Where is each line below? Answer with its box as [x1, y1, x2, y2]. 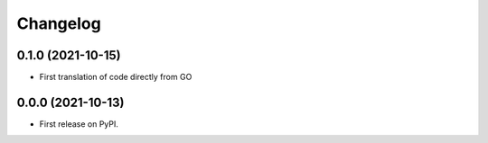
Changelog [16, 13, 101, 33]
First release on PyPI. [39, 118, 119, 130]
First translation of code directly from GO [39, 72, 192, 83]
